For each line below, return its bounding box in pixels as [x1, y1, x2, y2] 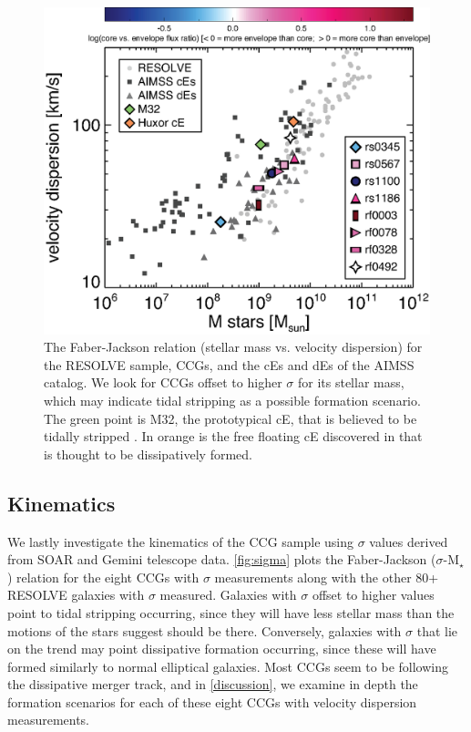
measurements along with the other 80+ [214, 567, 439, 586]
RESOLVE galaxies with [7, 585, 145, 604]
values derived [369, 531, 448, 551]
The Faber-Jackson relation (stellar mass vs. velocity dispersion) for [44, 337, 423, 356]
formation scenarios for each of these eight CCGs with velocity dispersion [7, 692, 417, 711]
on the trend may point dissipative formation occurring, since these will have [7, 639, 436, 658]
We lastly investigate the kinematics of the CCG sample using [7, 531, 354, 551]
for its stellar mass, [297, 373, 404, 392]
